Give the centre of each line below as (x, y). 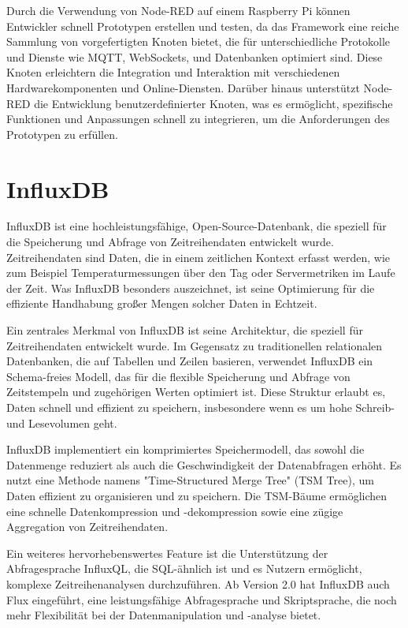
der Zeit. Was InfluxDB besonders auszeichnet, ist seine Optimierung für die (191, 288)
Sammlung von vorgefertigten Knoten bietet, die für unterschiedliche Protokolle (198, 41)
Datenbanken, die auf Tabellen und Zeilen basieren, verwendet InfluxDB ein (190, 361)
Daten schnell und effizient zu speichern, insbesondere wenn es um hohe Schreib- (200, 407)
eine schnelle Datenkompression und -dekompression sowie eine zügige (175, 511)
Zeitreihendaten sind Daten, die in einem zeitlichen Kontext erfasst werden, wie (198, 257)
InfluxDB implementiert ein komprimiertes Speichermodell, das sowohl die (185, 449)
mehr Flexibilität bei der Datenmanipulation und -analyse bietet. (164, 615)
